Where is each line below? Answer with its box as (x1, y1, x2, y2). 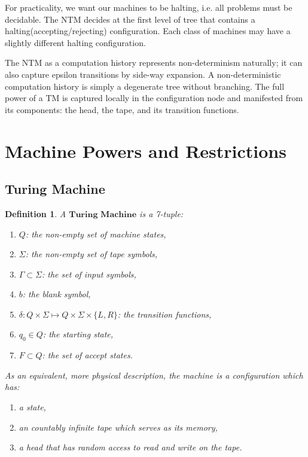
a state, (19, 401, 46, 413)
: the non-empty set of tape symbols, (25, 248, 158, 260)
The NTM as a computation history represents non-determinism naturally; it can (5, 56, 303, 69)
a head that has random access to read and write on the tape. (19, 441, 242, 453)
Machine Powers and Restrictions (5, 138, 286, 163)
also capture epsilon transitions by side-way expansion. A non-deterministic (5, 68, 281, 80)
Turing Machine (5, 179, 105, 198)
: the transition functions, (117, 307, 212, 320)
